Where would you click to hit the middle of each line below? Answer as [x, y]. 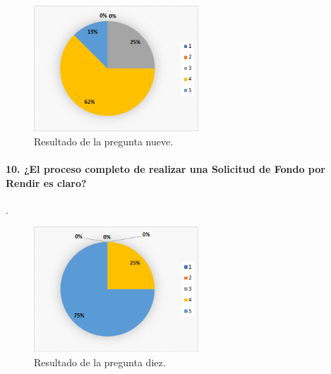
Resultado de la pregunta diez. [100, 362]
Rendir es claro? [46, 182]
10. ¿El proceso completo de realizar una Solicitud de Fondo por [165, 168]
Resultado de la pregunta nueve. [104, 141]
